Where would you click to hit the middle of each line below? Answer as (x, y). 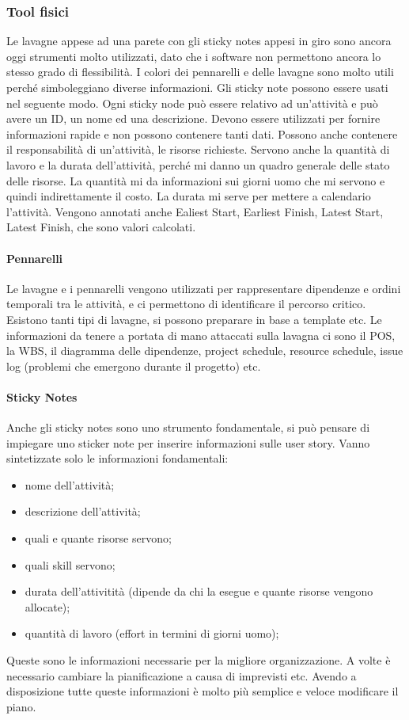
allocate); (47, 606)
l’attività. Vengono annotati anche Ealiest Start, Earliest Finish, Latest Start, (195, 211)
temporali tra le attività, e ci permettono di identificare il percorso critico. (186, 304)
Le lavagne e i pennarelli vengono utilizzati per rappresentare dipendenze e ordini (204, 288)
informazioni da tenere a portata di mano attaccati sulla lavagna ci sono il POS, (201, 335)
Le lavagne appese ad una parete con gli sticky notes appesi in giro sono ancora (199, 41)
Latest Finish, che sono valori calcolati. (101, 227)
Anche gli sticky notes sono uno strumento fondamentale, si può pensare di (188, 427)
